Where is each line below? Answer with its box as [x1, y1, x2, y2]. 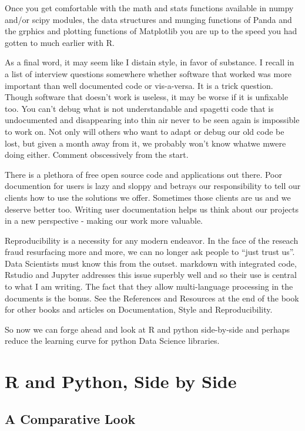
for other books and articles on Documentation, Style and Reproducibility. [5, 303, 273, 316]
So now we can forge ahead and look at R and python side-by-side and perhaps [5, 323, 290, 335]
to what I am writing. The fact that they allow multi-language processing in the [5, 280, 293, 293]
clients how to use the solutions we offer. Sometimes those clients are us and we [5, 191, 291, 203]
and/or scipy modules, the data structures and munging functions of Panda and [5, 13, 292, 25]
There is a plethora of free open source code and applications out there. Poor [5, 168, 282, 180]
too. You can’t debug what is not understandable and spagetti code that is [5, 102, 274, 114]
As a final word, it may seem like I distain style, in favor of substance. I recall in [5, 56, 294, 68]
